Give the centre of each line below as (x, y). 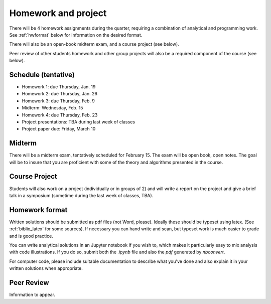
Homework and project (58, 13)
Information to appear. (32, 295)
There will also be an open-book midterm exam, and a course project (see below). (94, 44)
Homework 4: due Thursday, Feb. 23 (60, 115)
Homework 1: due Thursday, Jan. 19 (59, 87)
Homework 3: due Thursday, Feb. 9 (58, 101)
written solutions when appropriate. (46, 268)
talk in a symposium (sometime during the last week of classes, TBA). (81, 195)
